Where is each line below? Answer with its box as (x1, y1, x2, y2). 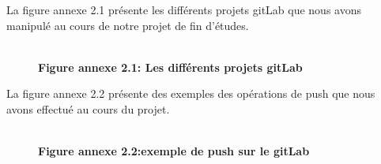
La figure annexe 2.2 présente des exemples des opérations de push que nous (6, 85, 375, 102)
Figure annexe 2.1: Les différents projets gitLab (38, 58, 303, 75)
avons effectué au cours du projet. (6, 100, 170, 117)
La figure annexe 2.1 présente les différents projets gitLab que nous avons (6, 2, 361, 17)
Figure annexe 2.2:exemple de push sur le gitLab (38, 143, 310, 159)
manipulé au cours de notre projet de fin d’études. (6, 17, 249, 33)
